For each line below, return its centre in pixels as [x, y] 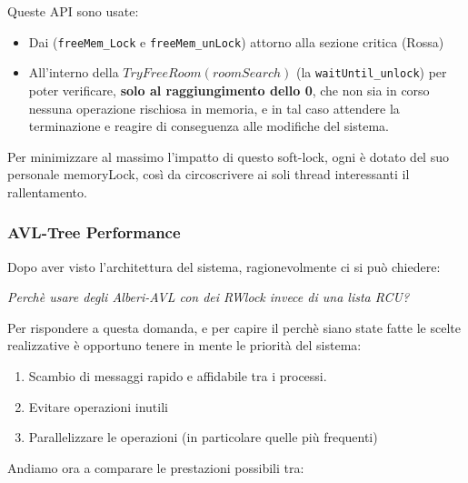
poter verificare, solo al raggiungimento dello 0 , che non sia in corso [229, 90]
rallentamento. [47, 191]
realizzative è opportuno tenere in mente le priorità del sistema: [184, 345]
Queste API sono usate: [73, 11]
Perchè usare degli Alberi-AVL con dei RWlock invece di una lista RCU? [209, 297]
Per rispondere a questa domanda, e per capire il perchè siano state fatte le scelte [234, 327]
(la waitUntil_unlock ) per [371, 72]
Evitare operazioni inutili [98, 406]
